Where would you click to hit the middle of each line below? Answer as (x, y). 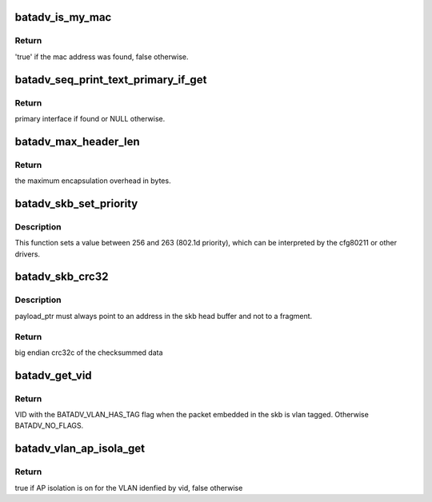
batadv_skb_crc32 (62, 277)
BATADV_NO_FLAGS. (49, 426)
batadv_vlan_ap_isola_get (80, 449)
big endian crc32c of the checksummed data (89, 353)
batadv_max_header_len (77, 141)
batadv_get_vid (53, 375)
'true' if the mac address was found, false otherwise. (102, 57)
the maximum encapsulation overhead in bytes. (93, 181)
